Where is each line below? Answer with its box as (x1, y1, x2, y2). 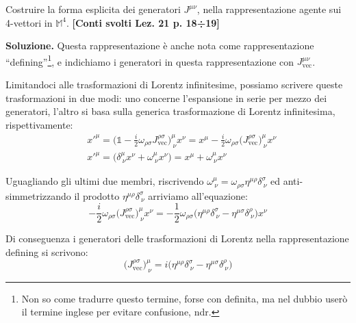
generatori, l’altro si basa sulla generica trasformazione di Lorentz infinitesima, (5, 104, 335, 118)
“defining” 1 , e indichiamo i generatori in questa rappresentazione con (5, 52, 294, 68)
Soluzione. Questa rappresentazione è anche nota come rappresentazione (5, 38, 314, 53)
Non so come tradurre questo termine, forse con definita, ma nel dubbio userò (21, 291, 348, 305)
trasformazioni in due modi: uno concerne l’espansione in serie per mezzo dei (5, 90, 327, 105)
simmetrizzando (5, 188, 71, 203)
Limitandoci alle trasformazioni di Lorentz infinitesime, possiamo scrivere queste (5, 77, 343, 92)
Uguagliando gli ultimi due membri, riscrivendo (5, 174, 204, 188)
